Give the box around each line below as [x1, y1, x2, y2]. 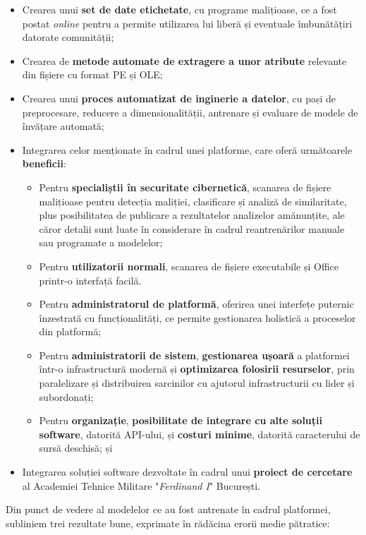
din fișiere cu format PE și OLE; [22, 67, 163, 82]
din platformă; [39, 324, 102, 339]
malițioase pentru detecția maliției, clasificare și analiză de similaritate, [39, 193, 347, 208]
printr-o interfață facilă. [39, 272, 142, 287]
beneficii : [22, 156, 66, 171]
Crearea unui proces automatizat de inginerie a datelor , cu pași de [22, 90, 336, 105]
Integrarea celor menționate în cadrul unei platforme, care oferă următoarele [22, 142, 353, 157]
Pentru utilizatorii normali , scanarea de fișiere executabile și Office [39, 258, 339, 273]
